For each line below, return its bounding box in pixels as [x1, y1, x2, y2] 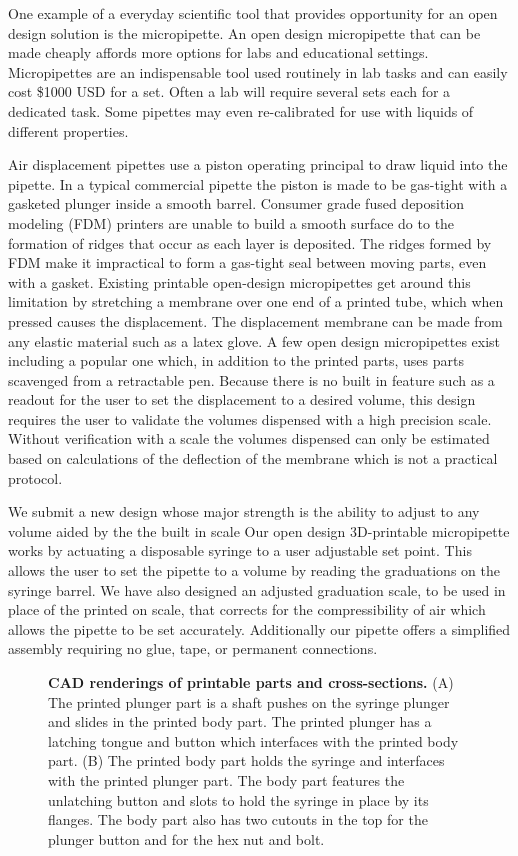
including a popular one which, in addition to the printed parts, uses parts [8, 350, 464, 371]
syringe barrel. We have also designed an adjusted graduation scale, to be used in [8, 579, 506, 600]
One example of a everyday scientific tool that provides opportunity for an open [8, 3, 498, 23]
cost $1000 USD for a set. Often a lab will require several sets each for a [8, 81, 451, 102]
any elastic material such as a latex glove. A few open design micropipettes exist [8, 330, 501, 351]
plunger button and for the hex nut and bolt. [48, 828, 325, 849]
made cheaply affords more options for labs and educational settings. [8, 42, 429, 63]
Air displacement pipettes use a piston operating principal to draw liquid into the [8, 154, 508, 175]
